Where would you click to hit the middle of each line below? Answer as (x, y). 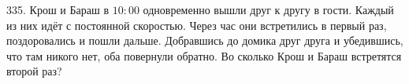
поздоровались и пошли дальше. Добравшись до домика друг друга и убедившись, (205, 40)
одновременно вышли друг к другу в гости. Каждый (268, 9)
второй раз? (34, 71)
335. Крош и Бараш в (58, 9)
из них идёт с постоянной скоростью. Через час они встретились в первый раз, (197, 25)
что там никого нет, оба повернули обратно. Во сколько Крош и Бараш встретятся (204, 55)
